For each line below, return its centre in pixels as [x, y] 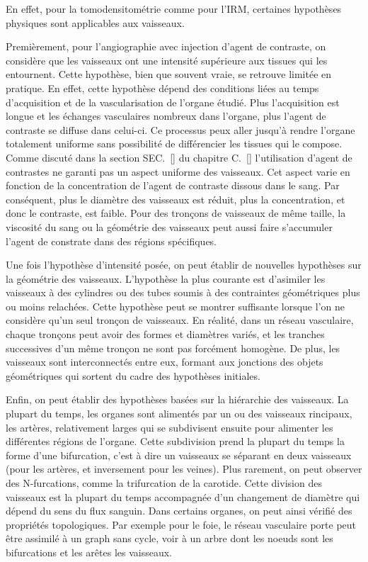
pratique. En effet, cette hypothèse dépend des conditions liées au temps [162, 88]
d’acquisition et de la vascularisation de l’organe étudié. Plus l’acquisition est [173, 102]
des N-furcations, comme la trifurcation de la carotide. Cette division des [164, 483]
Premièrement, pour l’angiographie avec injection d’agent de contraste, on [166, 46]
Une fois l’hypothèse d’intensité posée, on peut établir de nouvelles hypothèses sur [184, 265]
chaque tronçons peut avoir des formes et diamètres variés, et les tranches [165, 334]
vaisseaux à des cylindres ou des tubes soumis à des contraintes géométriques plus [183, 292]
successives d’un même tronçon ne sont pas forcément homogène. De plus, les [173, 348]
